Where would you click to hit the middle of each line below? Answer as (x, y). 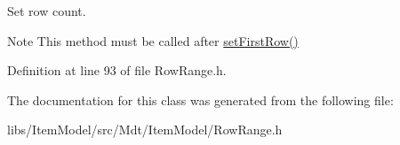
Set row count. (47, 11)
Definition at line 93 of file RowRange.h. (117, 70)
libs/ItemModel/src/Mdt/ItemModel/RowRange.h (145, 130)
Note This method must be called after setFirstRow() (153, 40)
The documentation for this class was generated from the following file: (200, 99)
